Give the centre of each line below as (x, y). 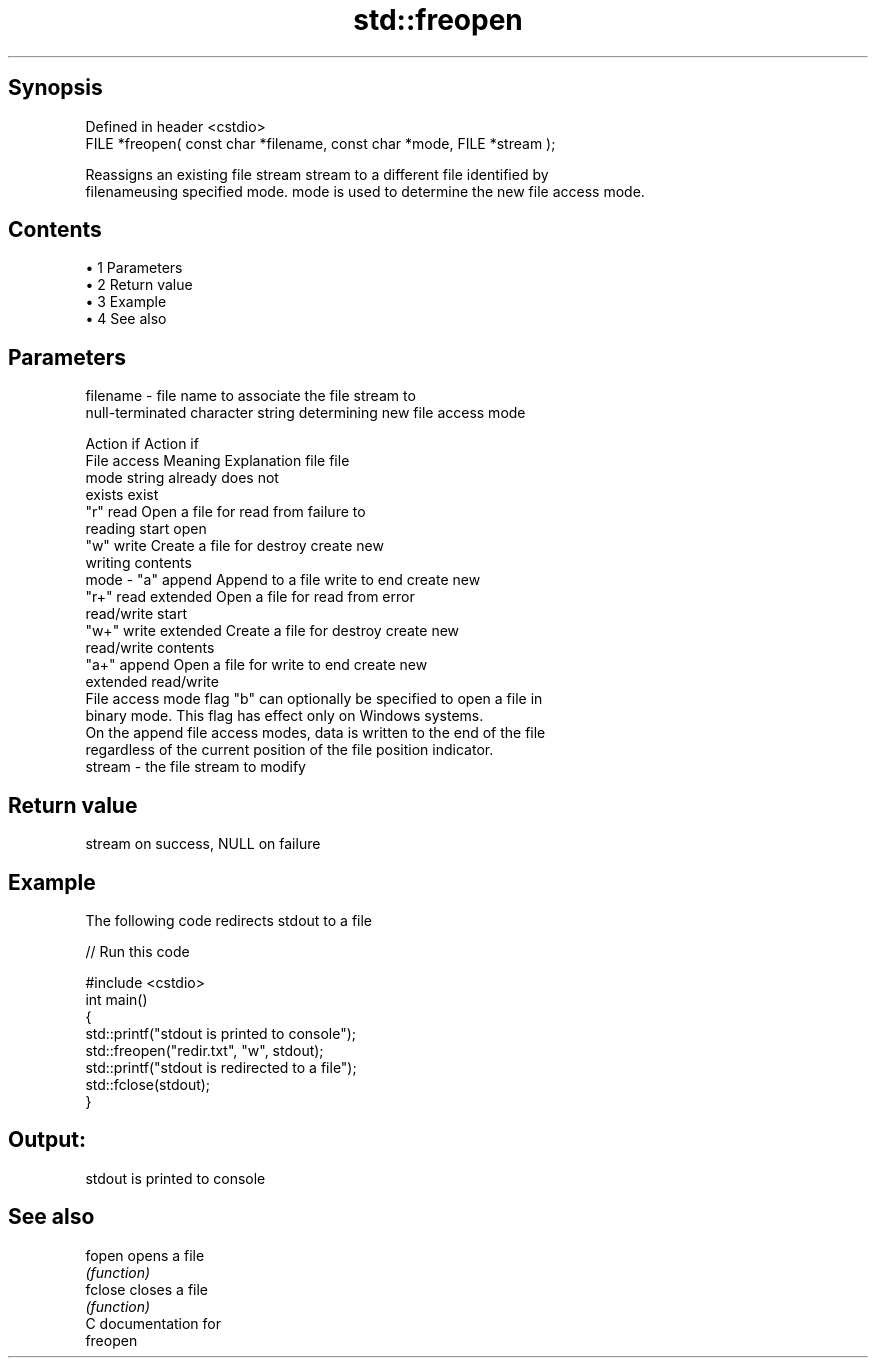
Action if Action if (142, 444)
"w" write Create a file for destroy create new (234, 546)
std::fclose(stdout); (148, 1084)
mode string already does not (182, 478)
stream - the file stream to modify (195, 767)
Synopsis (55, 88)
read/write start (136, 614)
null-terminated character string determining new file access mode (305, 413)
